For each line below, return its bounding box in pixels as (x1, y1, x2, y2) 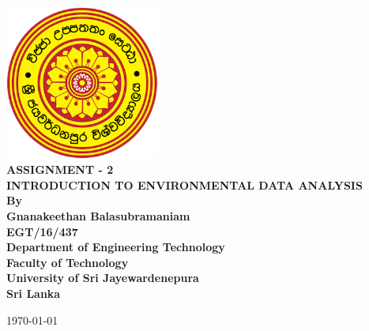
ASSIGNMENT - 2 (6, 161, 114, 178)
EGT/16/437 (6, 223, 78, 239)
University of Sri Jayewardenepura (6, 269, 199, 286)
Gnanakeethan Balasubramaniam (6, 208, 190, 224)
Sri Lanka (6, 284, 61, 301)
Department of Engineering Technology (6, 239, 225, 255)
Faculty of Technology (6, 254, 129, 270)
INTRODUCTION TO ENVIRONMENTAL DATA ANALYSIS (6, 176, 363, 193)
